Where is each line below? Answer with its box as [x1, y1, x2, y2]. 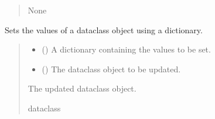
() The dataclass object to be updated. [42, 62, 181, 75]
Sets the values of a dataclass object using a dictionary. [5, 23, 203, 36]
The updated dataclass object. [28, 82, 136, 94]
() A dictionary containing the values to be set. [42, 43, 211, 55]
